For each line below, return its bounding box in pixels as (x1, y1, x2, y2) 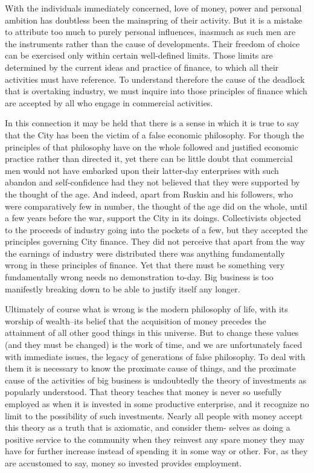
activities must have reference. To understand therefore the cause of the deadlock (5, 72, 305, 85)
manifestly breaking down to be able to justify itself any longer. (5, 282, 240, 295)
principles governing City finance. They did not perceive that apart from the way (5, 235, 305, 248)
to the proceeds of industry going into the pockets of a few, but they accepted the (5, 223, 308, 236)
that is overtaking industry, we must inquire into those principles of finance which (5, 85, 307, 97)
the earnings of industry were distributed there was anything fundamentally (5, 246, 285, 259)
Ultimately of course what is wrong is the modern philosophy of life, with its (5, 303, 288, 315)
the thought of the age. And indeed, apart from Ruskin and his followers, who (5, 187, 293, 200)
